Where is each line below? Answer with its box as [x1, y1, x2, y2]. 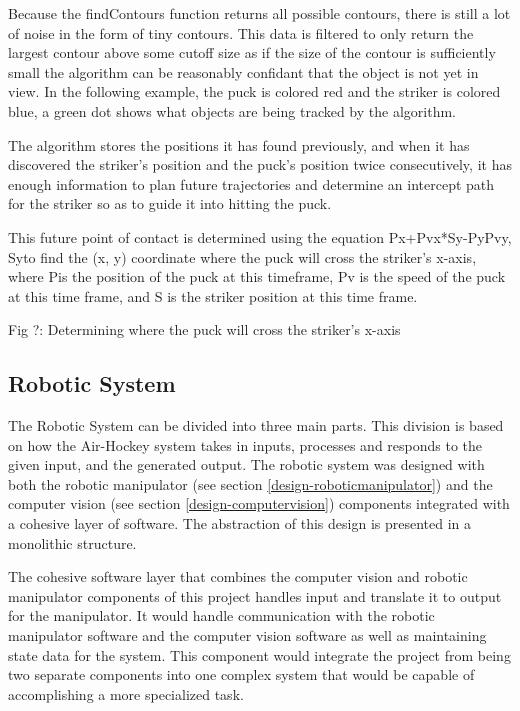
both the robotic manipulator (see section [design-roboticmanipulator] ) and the [8, 473, 493, 494]
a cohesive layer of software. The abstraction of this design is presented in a [8, 513, 472, 534]
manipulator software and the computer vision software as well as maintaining [8, 625, 487, 646]
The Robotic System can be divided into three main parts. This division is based [8, 415, 504, 436]
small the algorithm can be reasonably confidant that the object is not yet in [8, 61, 479, 82]
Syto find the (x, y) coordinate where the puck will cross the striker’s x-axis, [8, 246, 477, 267]
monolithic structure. [8, 532, 137, 553]
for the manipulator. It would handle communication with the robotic [8, 605, 435, 626]
